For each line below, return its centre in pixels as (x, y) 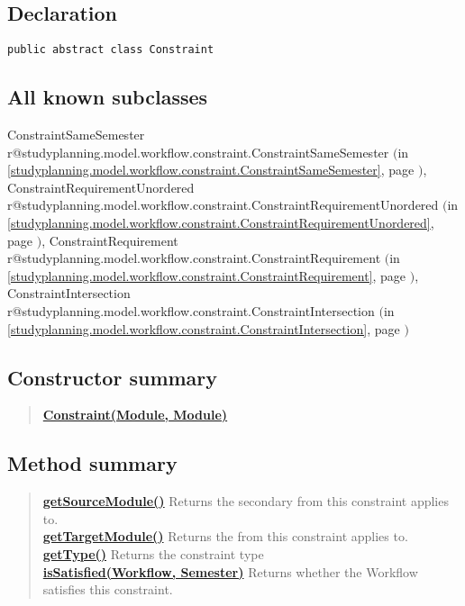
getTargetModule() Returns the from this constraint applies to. (225, 536)
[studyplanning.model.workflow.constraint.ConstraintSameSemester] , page (211, 170)
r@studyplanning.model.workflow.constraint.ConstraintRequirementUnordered (223, 205)
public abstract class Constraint (111, 50)
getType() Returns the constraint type (153, 553)
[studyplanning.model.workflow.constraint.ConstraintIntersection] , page (204, 328)
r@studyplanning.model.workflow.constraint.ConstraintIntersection (191, 311)
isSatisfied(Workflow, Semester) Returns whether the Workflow (230, 571)
